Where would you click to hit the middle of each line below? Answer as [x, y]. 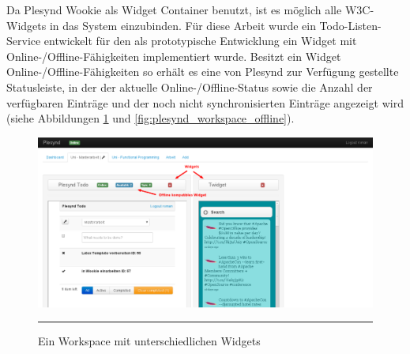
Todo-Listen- [350, 25]
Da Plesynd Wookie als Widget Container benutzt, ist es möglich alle [174, 9]
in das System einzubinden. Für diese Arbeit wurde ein [182, 25]
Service [24, 41]
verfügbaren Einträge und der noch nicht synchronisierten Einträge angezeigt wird [205, 102]
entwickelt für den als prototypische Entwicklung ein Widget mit [200, 41]
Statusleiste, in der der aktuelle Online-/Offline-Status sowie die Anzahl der [190, 87]
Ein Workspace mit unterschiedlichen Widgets [149, 341]
